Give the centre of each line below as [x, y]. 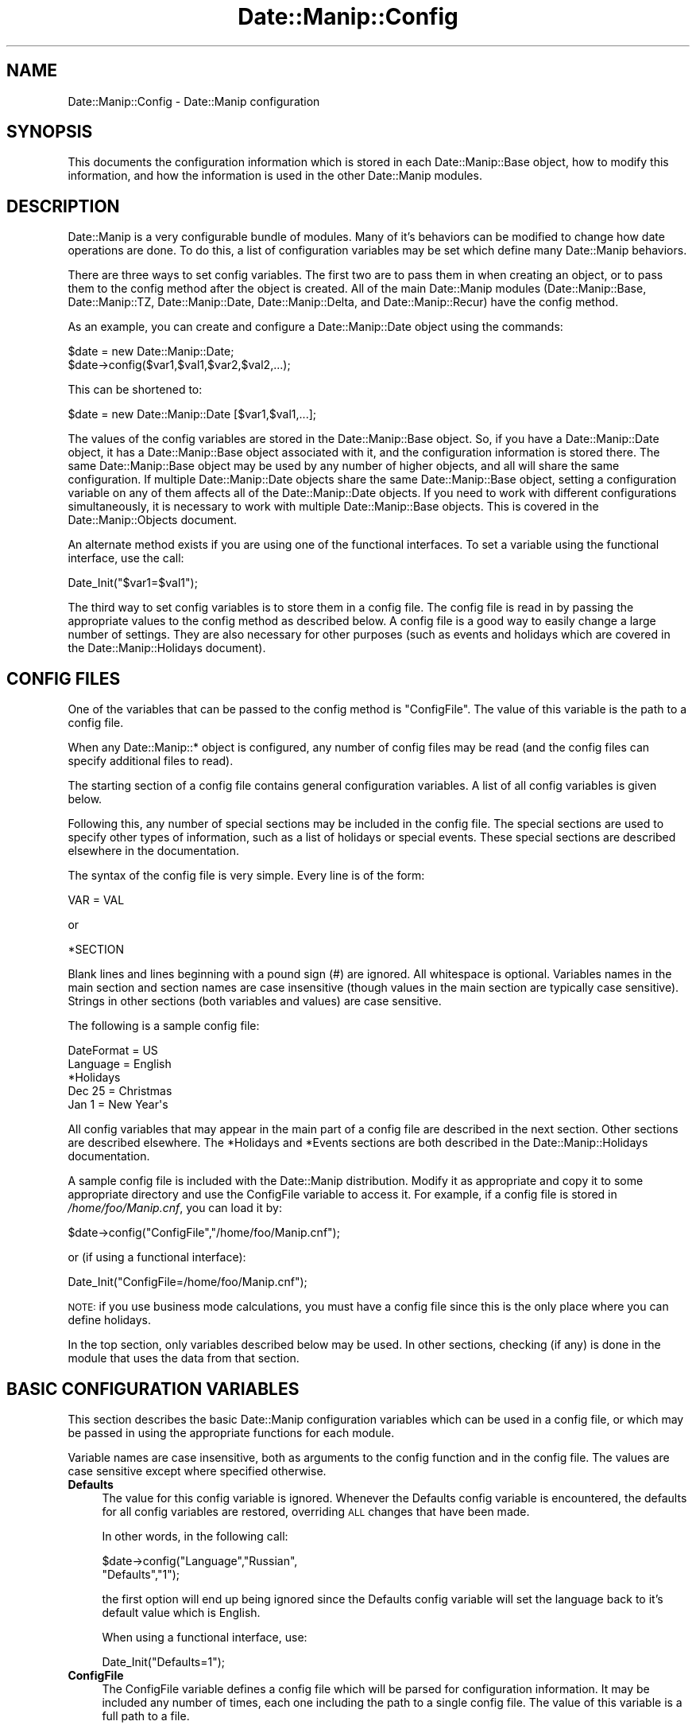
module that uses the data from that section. [184, 1358]
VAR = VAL [96, 900]
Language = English [120, 1064]
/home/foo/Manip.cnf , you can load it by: [175, 1208]
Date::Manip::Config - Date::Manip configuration [194, 101]
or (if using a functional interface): [157, 1257]
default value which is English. [181, 1612]
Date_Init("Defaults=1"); [164, 1661]
